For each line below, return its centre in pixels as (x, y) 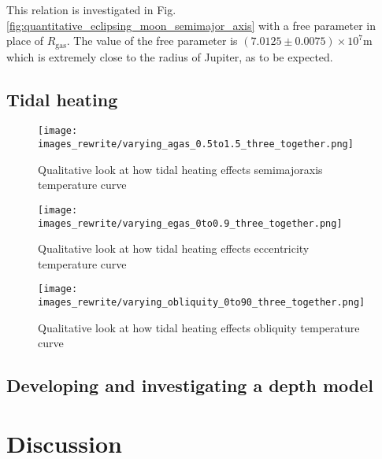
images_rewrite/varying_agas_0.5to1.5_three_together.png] (196, 144)
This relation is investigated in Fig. (91, 9)
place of (25, 41)
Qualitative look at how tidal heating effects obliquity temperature (199, 327)
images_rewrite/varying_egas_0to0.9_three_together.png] (190, 223)
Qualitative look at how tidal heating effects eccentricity (174, 248)
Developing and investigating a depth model (190, 385)
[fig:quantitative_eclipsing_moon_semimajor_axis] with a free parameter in (191, 25)
